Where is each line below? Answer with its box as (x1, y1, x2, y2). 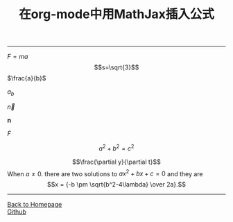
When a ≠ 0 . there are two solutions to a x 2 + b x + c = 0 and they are (7, 168, 203, 178)
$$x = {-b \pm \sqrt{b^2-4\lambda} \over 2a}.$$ (47, 180, 186, 189)
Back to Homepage (7, 200, 62, 209)
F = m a (7, 53, 28, 61)
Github (7, 207, 26, 216)
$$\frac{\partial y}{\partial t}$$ (71, 157, 162, 166)
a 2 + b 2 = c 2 (98, 143, 135, 153)
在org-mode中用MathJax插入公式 (18, 6, 215, 22)
